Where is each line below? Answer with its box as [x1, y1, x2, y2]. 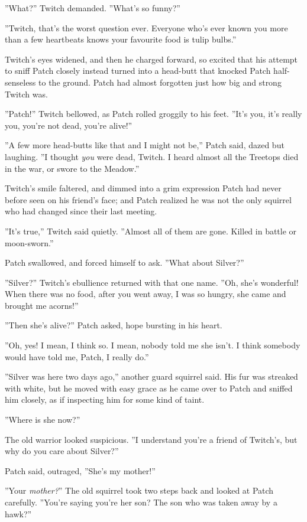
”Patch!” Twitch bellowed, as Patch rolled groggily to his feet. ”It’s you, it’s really [5, 107, 302, 120]
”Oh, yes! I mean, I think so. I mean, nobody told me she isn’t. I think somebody [5, 339, 300, 351]
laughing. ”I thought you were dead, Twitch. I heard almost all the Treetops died [5, 150, 299, 162]
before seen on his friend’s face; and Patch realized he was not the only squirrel [5, 193, 292, 205]
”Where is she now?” [5, 413, 80, 426]
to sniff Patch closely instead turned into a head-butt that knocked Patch [5, 64, 271, 77]
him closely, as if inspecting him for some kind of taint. [5, 393, 205, 406]
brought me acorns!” [5, 299, 79, 311]
